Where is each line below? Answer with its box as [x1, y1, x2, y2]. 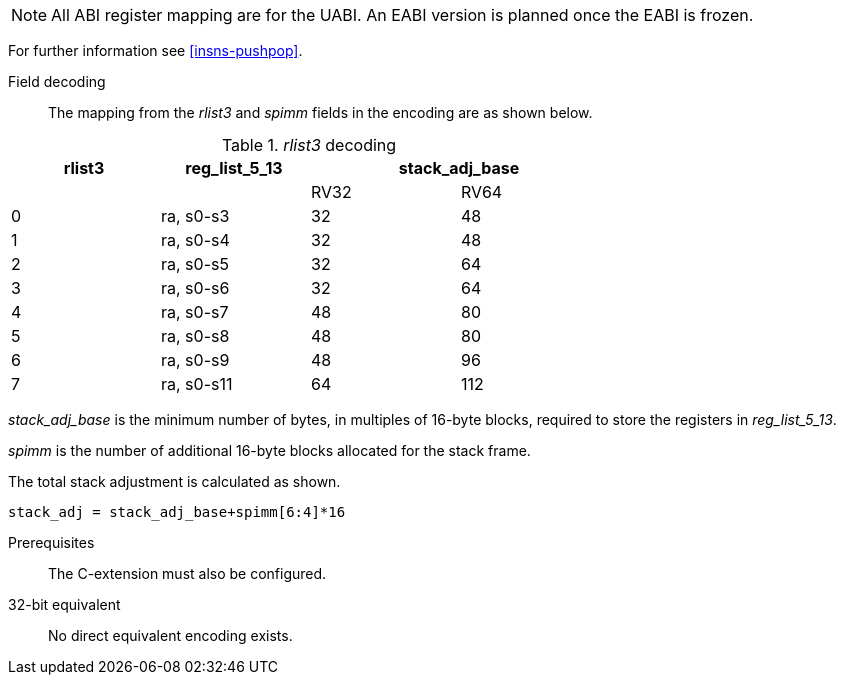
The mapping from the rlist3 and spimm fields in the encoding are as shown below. [48, 104, 593, 121]
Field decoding [8, 73, 106, 90]
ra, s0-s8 [161, 326, 230, 346]
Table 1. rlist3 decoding [221, 135, 397, 155]
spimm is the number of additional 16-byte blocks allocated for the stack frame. [8, 442, 531, 459]
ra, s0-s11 [161, 374, 233, 394]
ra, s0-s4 [161, 230, 230, 250]
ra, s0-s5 [161, 254, 229, 274]
